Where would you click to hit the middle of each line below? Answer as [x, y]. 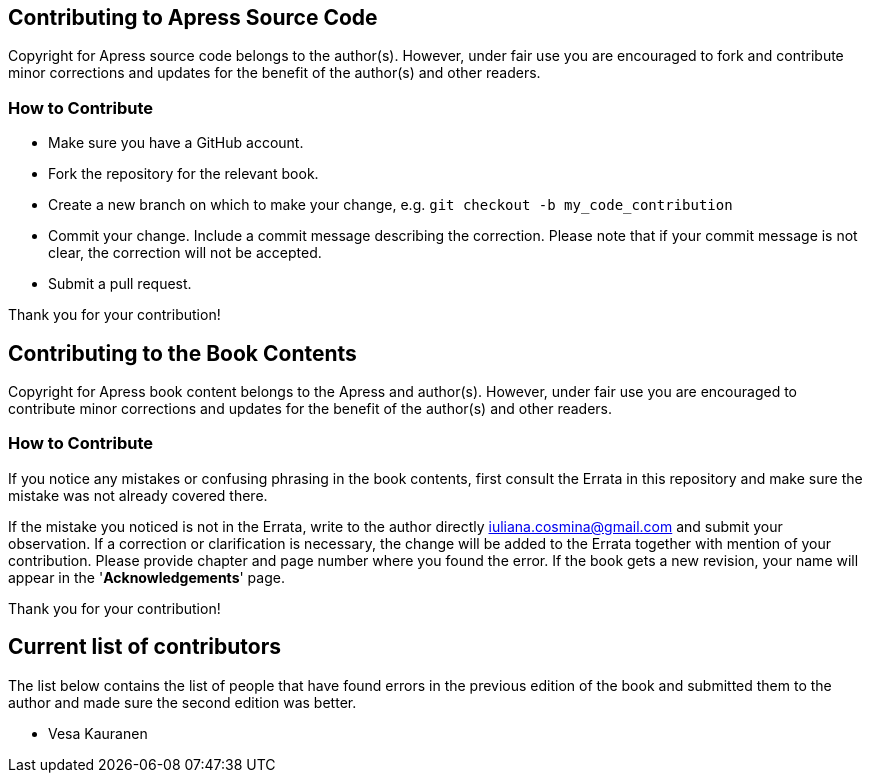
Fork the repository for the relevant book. [183, 174]
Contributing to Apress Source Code [193, 17]
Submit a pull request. [120, 284]
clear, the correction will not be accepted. [185, 253]
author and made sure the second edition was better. [182, 702]
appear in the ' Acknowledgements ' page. [146, 577]
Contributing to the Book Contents [182, 353]
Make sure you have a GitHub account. [176, 143]
